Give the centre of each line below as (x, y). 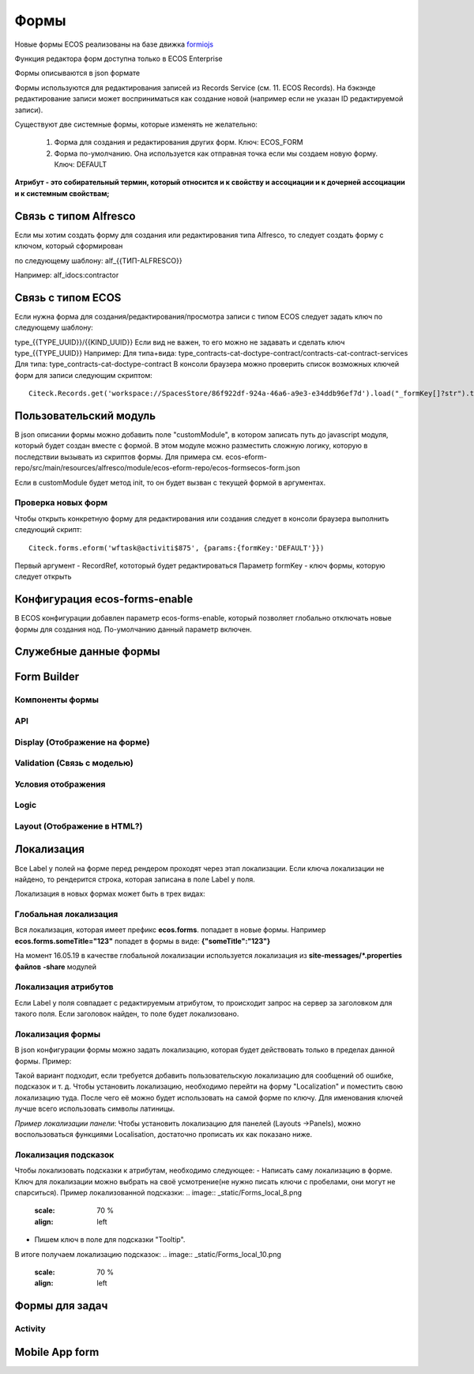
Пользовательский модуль (85, 415)
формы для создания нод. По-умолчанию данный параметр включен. (133, 629)
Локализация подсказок (64, 1154)
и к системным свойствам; (62, 193)
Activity (30, 1329)
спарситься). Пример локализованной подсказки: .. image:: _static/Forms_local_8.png (158, 1192)
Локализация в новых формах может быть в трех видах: (110, 894)
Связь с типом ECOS (68, 298)
